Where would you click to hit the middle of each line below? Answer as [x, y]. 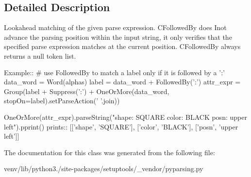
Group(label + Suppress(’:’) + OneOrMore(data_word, [87, 91]
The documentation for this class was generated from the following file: [109, 152]
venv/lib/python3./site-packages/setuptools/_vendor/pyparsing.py [104, 169]
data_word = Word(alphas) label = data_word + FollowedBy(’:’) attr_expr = [122, 82]
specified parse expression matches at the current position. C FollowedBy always [122, 46]
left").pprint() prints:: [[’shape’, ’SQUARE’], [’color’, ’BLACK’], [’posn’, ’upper [121, 126]
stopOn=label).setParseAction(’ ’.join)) [62, 101]
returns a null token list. [40, 56]
